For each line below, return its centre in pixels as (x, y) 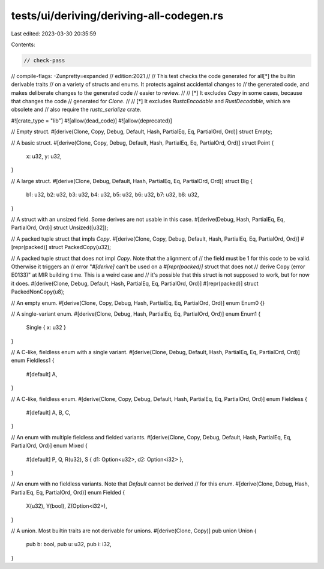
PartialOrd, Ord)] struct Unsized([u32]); (60, 227)
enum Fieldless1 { (33, 361)
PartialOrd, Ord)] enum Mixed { (49, 446)
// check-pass (44, 60)
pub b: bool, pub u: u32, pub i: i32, (69, 544)
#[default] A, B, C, (48, 413)
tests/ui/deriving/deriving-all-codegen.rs (117, 16)
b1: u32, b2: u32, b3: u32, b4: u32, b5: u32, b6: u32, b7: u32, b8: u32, (112, 194)
